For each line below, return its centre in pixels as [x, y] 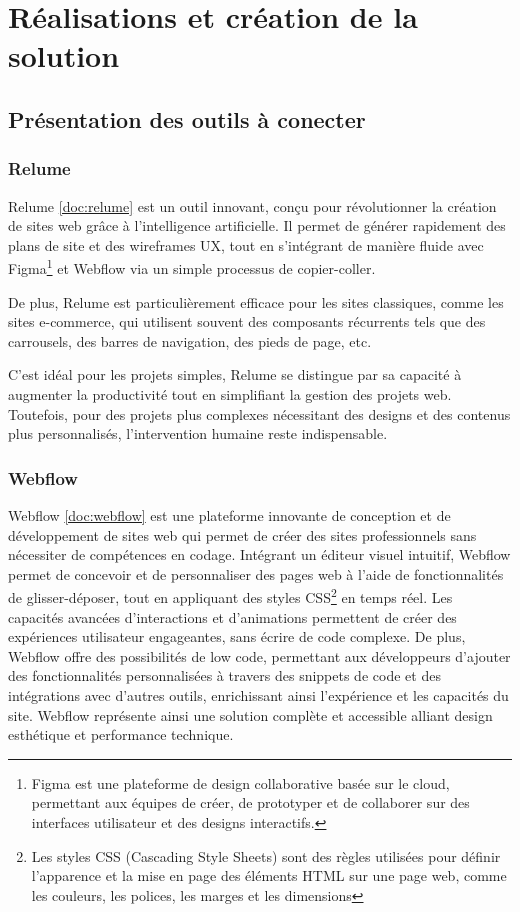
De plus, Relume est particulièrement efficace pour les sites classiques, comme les [256, 301]
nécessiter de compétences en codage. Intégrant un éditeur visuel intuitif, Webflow [259, 554]
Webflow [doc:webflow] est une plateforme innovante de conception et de [229, 514]
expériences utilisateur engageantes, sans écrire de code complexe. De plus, [237, 636]
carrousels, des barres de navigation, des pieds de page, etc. [190, 340]
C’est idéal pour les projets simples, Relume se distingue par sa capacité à [235, 374]
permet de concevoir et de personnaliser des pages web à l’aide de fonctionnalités [256, 573]
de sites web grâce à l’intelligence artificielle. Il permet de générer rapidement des [257, 225]
